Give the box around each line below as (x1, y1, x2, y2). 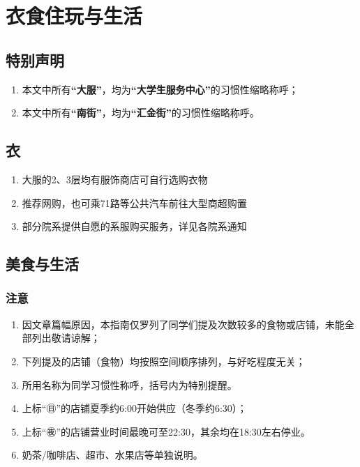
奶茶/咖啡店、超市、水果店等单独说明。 (22, 447, 203, 462)
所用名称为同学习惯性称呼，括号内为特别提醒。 (22, 377, 237, 392)
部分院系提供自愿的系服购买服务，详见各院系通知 (22, 219, 247, 233)
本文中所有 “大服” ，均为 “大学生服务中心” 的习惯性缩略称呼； (22, 82, 299, 96)
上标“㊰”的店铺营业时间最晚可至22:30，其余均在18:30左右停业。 (22, 424, 310, 438)
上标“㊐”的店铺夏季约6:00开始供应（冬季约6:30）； (22, 401, 247, 415)
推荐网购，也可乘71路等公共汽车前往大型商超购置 (22, 195, 247, 210)
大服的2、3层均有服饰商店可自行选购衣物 (22, 171, 208, 186)
